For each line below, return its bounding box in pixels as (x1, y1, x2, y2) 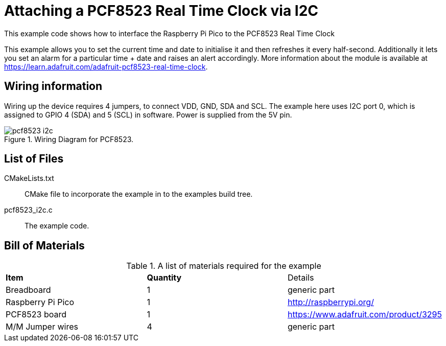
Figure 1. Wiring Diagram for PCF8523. (4, 134, 134, 144)
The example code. (25, 221, 89, 230)
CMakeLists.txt (4, 174, 54, 183)
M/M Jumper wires (6, 321, 78, 332)
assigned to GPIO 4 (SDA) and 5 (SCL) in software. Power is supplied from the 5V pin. (4, 110, 292, 119)
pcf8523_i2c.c (4, 205, 53, 215)
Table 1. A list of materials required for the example (126, 261, 321, 271)
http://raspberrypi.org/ (287, 297, 374, 308)
